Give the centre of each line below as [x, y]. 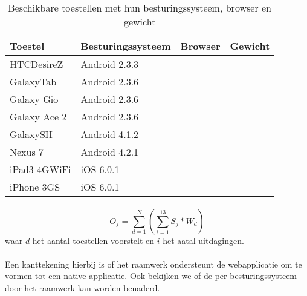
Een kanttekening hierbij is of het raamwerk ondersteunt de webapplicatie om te [153, 264]
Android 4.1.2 [110, 134]
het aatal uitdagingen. [203, 240]
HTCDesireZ [37, 64]
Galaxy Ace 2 [38, 117]
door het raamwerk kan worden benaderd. [82, 287]
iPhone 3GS [35, 187]
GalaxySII [31, 134]
